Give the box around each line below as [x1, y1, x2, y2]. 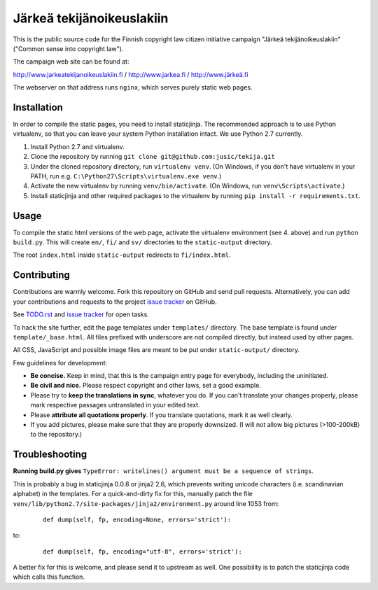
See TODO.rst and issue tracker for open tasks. [13, 310, 150, 318]
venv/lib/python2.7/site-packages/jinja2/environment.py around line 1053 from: [13, 499, 279, 507]
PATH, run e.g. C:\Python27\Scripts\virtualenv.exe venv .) [30, 171, 222, 180]
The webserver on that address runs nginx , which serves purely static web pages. [13, 83, 253, 92]
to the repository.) [30, 430, 83, 439]
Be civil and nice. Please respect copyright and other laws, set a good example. [30, 381, 262, 390]
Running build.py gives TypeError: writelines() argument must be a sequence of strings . [13, 467, 314, 475]
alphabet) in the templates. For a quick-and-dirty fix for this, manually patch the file [13, 490, 253, 498]
